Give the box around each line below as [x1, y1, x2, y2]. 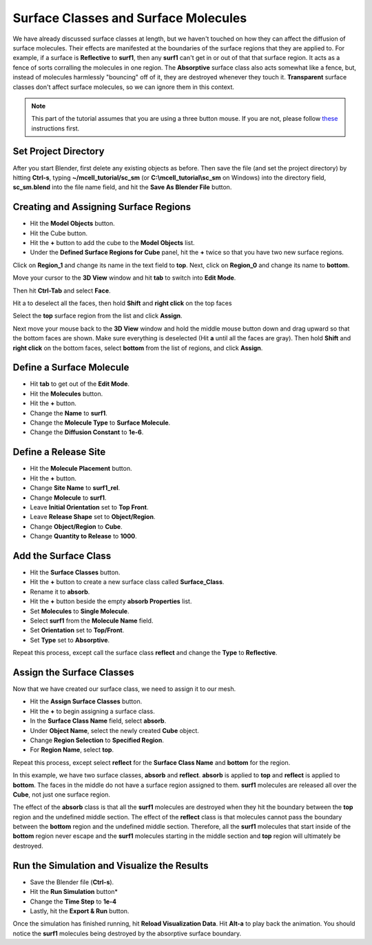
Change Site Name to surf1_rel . [30, 484, 121, 492]
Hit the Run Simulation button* [30, 888, 118, 896]
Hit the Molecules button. [30, 389, 103, 398]
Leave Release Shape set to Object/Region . [30, 513, 156, 521]
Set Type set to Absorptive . [30, 636, 110, 644]
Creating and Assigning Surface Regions [12, 201, 192, 213]
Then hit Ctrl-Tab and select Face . [12, 286, 111, 295]
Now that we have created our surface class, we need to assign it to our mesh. [12, 685, 236, 693]
